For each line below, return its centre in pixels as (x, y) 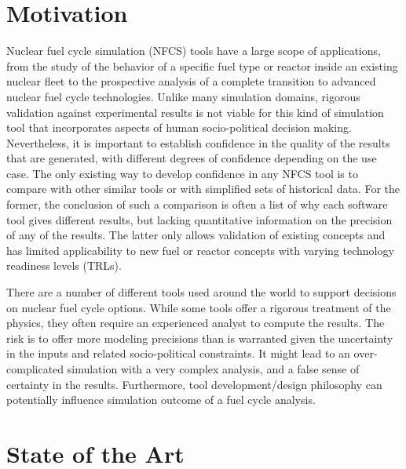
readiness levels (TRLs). (64, 265)
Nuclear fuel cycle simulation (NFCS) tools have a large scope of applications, (194, 51)
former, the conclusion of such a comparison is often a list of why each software (197, 204)
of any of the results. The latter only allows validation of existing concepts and (196, 235)
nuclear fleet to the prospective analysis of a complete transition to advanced (191, 81)
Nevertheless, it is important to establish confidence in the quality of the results (198, 142)
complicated (35, 369)
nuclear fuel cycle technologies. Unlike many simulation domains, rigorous (183, 96)
